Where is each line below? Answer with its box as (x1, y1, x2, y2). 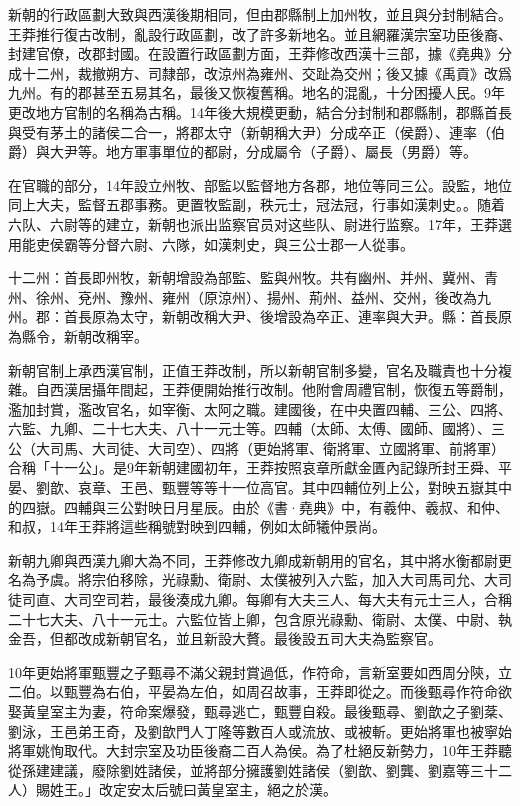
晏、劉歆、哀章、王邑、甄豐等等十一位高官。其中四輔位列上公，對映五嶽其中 (8, 477, 512, 498)
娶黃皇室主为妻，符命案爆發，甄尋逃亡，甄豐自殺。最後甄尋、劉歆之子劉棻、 (8, 701, 512, 721)
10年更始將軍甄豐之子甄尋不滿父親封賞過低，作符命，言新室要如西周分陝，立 (8, 661, 512, 682)
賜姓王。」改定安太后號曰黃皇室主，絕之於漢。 (35, 779, 337, 800)
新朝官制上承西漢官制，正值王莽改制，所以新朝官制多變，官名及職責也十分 (8, 359, 498, 380)
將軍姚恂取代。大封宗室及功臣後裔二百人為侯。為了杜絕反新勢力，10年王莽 (8, 740, 498, 761)
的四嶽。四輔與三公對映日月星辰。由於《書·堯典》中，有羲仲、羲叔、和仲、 (8, 496, 509, 517)
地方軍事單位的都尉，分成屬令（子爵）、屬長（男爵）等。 (105, 141, 477, 162)
